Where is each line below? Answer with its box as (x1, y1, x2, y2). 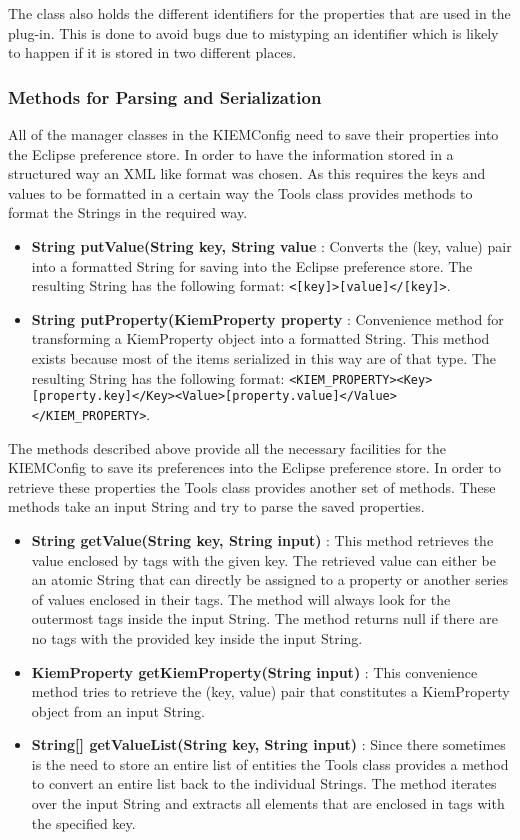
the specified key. (31, 812, 136, 833)
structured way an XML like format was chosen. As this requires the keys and (8, 163, 486, 184)
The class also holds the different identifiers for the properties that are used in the (8, 3, 511, 23)
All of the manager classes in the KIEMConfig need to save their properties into (8, 124, 499, 144)
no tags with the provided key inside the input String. (31, 627, 363, 648)
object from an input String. (31, 700, 205, 721)
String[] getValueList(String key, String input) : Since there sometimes (31, 734, 506, 755)
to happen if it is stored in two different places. (8, 42, 297, 63)
